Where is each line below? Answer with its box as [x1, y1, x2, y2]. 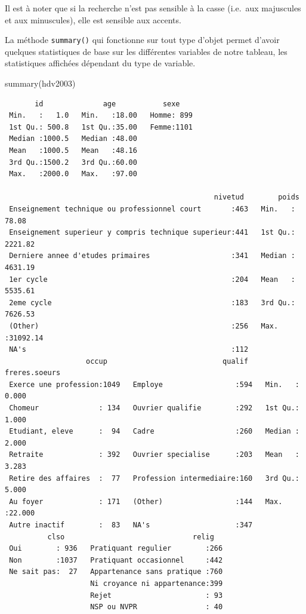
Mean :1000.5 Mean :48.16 [9, 146, 137, 155]
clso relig [47, 532, 214, 541]
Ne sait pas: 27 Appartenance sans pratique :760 [9, 567, 223, 576]
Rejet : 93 [90, 591, 223, 600]
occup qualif [86, 357, 249, 366]
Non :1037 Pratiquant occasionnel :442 [9, 555, 223, 564]
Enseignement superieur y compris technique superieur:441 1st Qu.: [9, 228, 295, 237]
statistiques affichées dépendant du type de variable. [5, 57, 196, 69]
